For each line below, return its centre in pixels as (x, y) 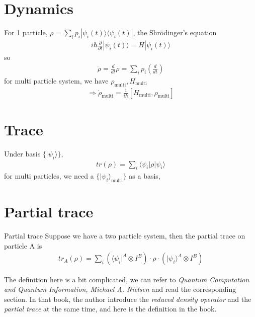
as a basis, (145, 176)
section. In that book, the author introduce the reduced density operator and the (128, 299)
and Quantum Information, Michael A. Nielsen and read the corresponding (120, 289)
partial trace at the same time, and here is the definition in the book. (110, 309)
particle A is (23, 245)
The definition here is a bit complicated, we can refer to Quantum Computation (127, 279)
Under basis (22, 153)
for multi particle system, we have (56, 80)
